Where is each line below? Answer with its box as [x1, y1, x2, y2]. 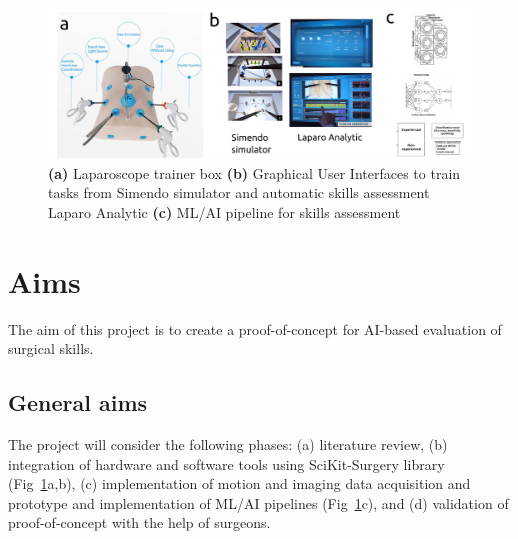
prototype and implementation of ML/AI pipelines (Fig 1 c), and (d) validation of [8, 492, 509, 513]
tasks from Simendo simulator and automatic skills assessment [48, 182, 430, 203]
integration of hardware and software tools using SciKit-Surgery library [8, 453, 445, 474]
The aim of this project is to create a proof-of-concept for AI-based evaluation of [8, 318, 502, 339]
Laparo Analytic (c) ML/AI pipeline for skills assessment [48, 201, 401, 222]
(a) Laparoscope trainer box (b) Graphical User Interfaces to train [48, 162, 461, 183]
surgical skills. [8, 338, 94, 359]
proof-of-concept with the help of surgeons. [8, 512, 271, 533]
